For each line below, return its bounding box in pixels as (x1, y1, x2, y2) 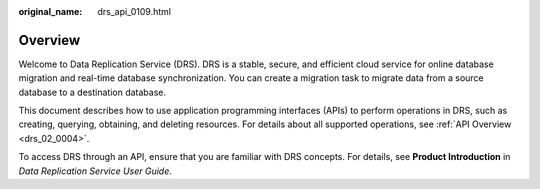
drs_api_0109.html (97, 6, 172, 17)
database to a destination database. (18, 86, 167, 98)
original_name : (18, 6, 83, 17)
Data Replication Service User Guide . (18, 165, 172, 177)
